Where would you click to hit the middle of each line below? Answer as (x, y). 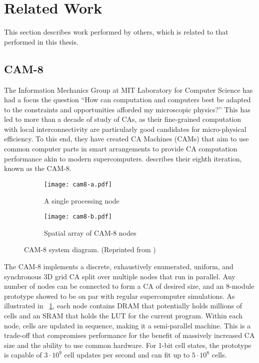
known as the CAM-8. (38, 168)
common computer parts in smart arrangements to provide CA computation (121, 149)
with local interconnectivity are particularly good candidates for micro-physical (125, 129)
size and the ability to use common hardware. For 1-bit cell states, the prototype (128, 345)
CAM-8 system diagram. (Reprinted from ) (90, 249)
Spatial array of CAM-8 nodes (90, 232)
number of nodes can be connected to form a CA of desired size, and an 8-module (129, 286)
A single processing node (82, 200)
